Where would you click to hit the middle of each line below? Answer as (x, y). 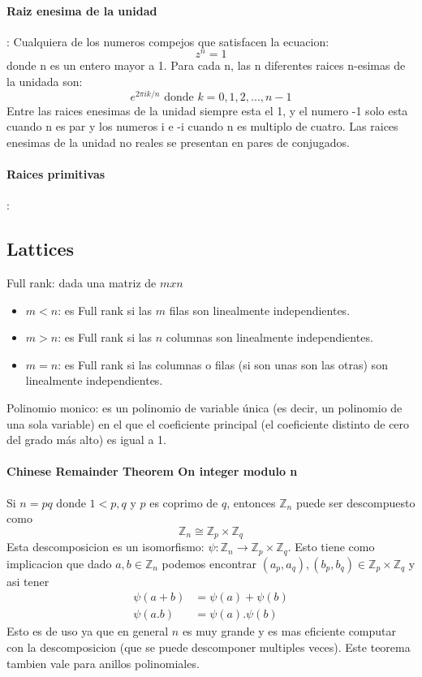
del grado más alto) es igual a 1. (86, 440)
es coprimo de (184, 502)
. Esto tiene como (331, 547)
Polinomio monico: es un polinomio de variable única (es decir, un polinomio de (205, 408)
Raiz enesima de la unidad (82, 10)
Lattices (41, 249)
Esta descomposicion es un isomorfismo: (105, 547)
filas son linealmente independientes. (260, 310)
